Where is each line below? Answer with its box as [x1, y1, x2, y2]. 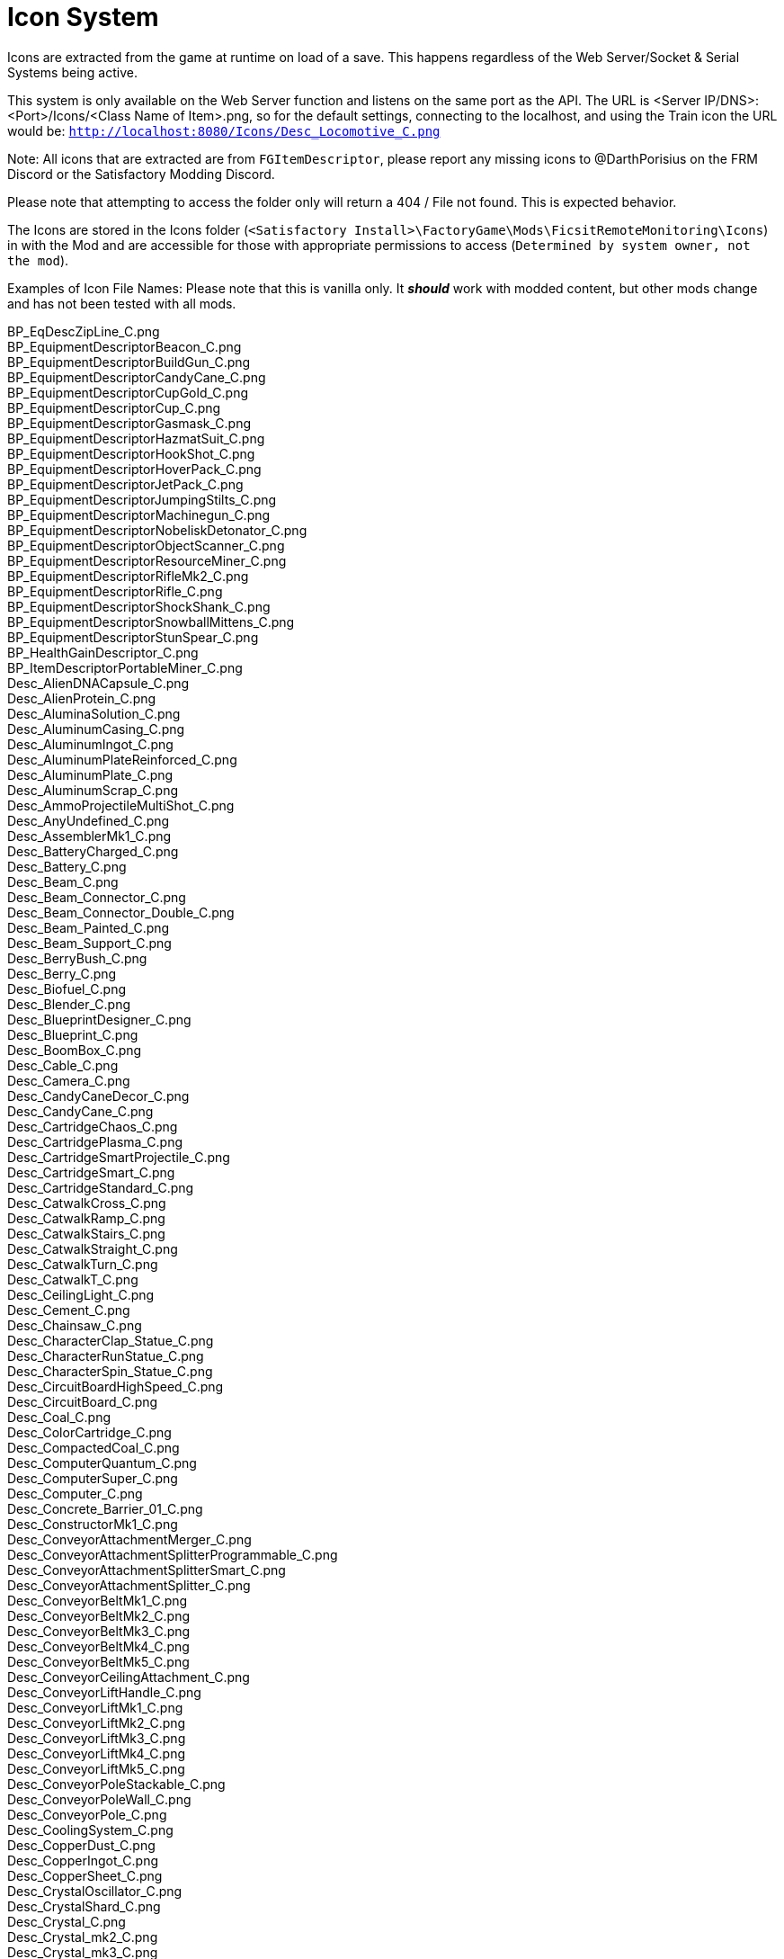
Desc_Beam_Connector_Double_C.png [7, 904, 235, 920]
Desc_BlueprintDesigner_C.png [7, 1011, 192, 1027]
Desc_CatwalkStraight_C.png [7, 1240, 178, 1257]
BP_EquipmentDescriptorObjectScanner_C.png [7, 537, 285, 553]
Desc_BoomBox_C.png [7, 1042, 142, 1058]
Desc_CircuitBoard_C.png [7, 1393, 158, 1409]
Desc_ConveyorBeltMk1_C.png [7, 1592, 188, 1608]
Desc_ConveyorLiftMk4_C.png [7, 1745, 185, 1761]
